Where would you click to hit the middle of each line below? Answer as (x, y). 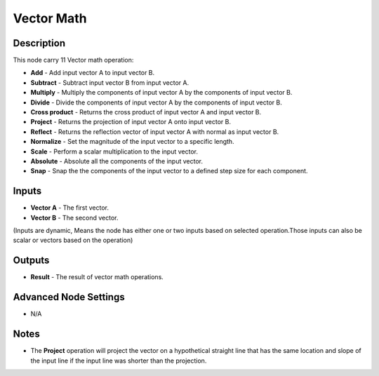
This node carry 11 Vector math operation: (73, 60)
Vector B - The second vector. (74, 217)
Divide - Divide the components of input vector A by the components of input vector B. (156, 102)
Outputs (31, 261)
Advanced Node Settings (69, 297)
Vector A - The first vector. (69, 208)
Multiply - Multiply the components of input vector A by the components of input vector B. (161, 93)
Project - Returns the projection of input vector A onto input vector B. (131, 122)
